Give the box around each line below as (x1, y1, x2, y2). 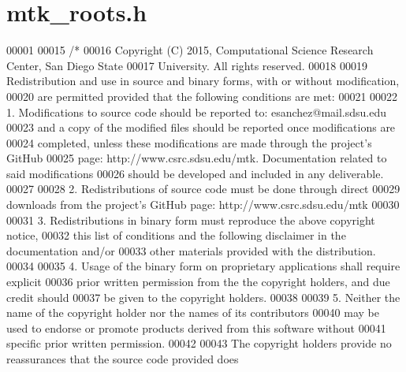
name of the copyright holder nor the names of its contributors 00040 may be (6, 304, 379, 321)
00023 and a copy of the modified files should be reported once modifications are (6, 119, 396, 136)
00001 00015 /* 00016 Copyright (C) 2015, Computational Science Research (6, 42, 374, 58)
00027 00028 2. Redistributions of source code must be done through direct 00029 (6, 180, 400, 197)
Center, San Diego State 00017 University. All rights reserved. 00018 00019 (6, 57, 367, 73)
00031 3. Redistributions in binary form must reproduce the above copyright (6, 211, 375, 228)
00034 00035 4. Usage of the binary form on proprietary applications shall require (6, 258, 400, 274)
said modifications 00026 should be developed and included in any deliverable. (6, 165, 384, 181)
